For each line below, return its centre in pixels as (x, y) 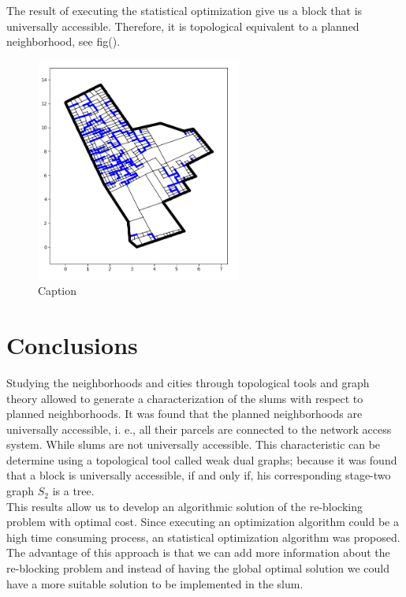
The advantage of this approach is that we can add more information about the (198, 552)
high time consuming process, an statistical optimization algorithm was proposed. (203, 537)
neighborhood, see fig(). (63, 41)
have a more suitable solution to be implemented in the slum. (155, 583)
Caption (58, 291)
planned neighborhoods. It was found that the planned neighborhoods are (184, 414)
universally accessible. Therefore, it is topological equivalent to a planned (183, 26)
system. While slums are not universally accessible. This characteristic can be (194, 444)
